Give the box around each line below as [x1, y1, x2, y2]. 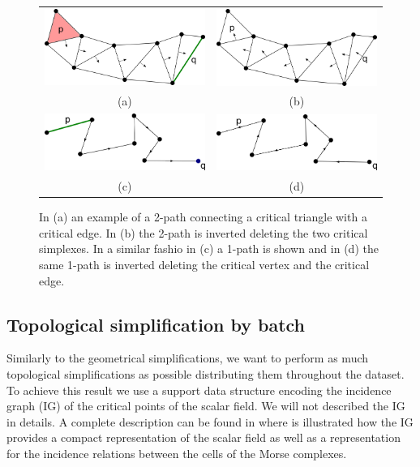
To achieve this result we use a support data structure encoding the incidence [6, 381, 392, 398]
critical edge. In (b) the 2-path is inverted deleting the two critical [39, 224, 368, 241]
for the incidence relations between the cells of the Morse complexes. [6, 445, 347, 461]
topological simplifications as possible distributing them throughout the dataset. [6, 366, 405, 383]
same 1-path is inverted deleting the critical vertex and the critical [39, 256, 370, 273]
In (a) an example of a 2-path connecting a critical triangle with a [39, 208, 367, 225]
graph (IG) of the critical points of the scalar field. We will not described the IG [6, 397, 405, 414]
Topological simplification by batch [6, 311, 306, 336]
